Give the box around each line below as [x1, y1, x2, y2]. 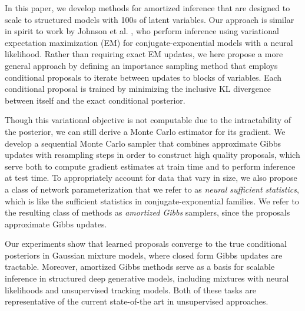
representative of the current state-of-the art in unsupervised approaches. [5, 295, 268, 307]
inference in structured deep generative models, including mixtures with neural [5, 272, 289, 284]
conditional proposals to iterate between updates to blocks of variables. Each [5, 71, 282, 83]
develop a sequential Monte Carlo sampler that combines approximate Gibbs [5, 137, 281, 149]
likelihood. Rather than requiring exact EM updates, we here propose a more [5, 48, 283, 60]
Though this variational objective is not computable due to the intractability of [5, 114, 291, 126]
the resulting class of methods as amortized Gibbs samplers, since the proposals [5, 206, 290, 219]
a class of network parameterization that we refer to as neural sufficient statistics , [5, 183, 299, 195]
